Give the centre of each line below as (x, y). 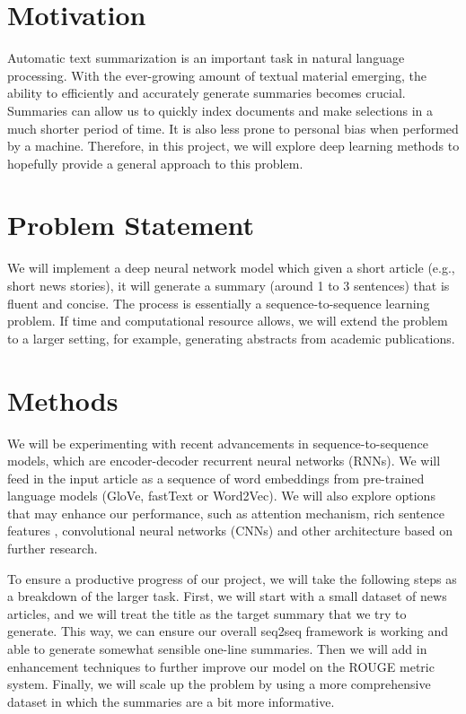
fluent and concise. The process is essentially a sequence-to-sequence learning (219, 303)
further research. (53, 549)
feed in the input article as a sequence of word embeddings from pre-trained (216, 478)
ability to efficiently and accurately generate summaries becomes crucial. (207, 93)
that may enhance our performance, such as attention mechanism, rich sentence (226, 513)
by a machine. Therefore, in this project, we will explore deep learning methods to (233, 146)
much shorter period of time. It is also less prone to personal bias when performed (233, 128)
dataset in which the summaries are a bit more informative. (171, 701)
